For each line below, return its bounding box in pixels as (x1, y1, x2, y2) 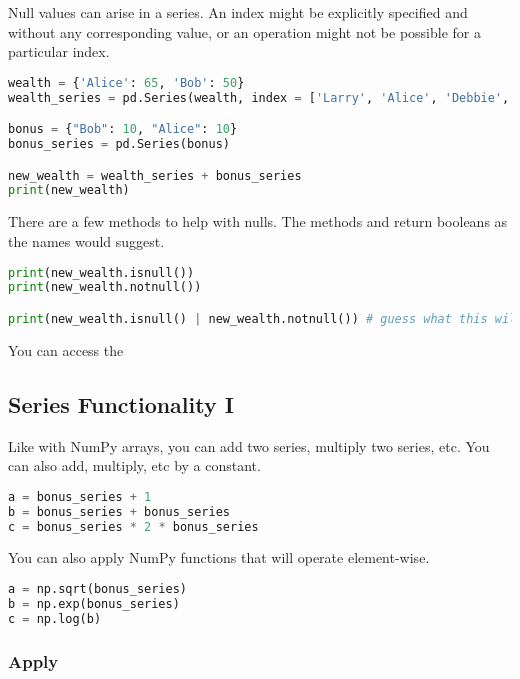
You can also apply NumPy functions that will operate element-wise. (8, 547, 430, 568)
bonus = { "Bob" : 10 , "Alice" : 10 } (8, 122, 238, 137)
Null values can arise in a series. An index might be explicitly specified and (8, 2, 468, 22)
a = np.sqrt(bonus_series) (8, 582, 187, 597)
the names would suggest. (8, 230, 165, 251)
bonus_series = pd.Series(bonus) (8, 137, 230, 152)
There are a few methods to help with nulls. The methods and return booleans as (8, 211, 508, 232)
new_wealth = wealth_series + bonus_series (8, 168, 302, 183)
